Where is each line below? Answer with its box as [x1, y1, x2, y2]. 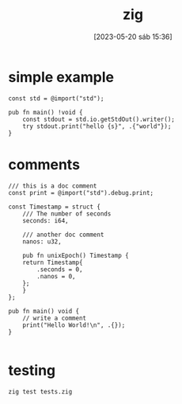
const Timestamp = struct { [8, 203, 101, 211]
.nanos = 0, [36, 272, 77, 280]
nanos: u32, [22, 237, 62, 246]
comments [8, 155, 81, 173]
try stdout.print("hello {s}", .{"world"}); [22, 122, 172, 130]
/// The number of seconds [22, 209, 112, 218]
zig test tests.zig [8, 387, 73, 395]
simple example [8, 68, 115, 86]
